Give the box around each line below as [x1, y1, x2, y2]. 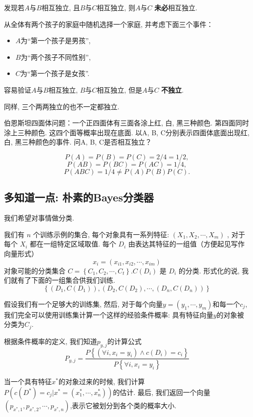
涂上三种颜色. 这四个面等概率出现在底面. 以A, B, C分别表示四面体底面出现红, [4, 127, 250, 137]
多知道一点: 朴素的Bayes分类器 [4, 190, 154, 205]
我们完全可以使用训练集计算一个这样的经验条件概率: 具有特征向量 [4, 309, 213, 319]
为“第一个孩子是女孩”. [20, 68, 89, 78]
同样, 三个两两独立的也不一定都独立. [4, 101, 120, 111]
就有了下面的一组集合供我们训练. [10, 275, 115, 285]
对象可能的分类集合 [4, 265, 65, 275]
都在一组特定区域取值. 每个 [30, 239, 116, 249]
